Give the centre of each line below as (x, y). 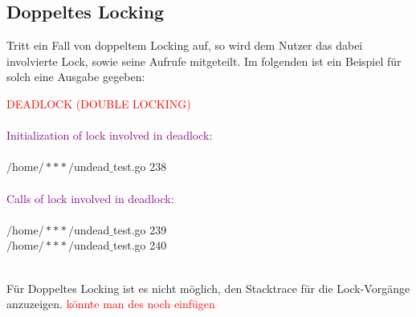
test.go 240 (140, 245)
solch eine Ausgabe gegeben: (76, 77)
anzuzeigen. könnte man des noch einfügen (111, 304)
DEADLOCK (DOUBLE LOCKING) (99, 103)
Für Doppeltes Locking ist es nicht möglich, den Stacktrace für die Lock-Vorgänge (208, 288)
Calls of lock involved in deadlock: (90, 198)
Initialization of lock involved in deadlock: (110, 135)
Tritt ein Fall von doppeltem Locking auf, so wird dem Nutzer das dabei (185, 45)
